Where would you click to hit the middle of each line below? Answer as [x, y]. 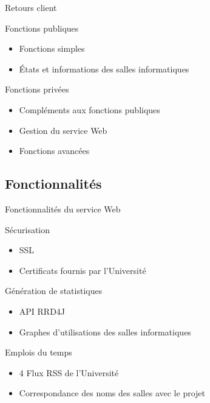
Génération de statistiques [54, 291]
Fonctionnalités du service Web [63, 209]
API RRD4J [42, 311]
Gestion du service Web [63, 130]
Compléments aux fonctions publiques [90, 109]
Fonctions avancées [54, 151]
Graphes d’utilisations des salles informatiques [105, 331]
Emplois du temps [39, 352]
